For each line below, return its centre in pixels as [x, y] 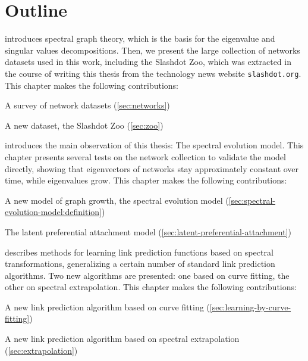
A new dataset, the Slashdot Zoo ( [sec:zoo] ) [84, 125]
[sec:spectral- [252, 200]
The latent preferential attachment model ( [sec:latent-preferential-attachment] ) [148, 231]
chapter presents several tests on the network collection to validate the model [145, 156]
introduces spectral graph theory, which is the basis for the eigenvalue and [140, 38]
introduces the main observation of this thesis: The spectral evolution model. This [154, 145]
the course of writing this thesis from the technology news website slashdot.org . [153, 73]
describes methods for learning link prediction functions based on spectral [139, 252]
